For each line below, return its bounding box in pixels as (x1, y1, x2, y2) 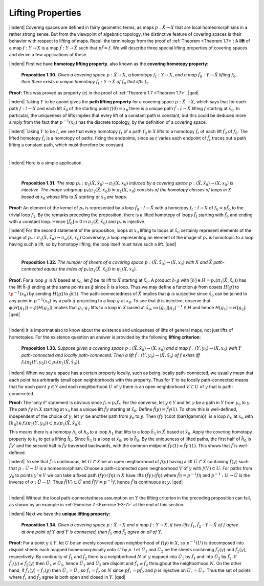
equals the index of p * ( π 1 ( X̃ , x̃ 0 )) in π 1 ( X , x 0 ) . (44, 266, 137, 273)
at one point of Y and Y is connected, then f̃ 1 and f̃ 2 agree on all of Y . (21, 529, 163, 536)
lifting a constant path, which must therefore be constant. (9, 142, 125, 148)
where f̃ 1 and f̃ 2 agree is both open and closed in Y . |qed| (9, 574, 126, 581)
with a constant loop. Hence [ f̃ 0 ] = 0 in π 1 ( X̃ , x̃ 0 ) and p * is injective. (9, 218, 146, 225)
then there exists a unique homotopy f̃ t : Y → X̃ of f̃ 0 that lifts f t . (21, 79, 150, 86)
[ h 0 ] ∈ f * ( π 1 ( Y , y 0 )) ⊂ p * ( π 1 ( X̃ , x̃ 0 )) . (9, 420, 82, 427)
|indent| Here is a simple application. (9, 160, 83, 166)
